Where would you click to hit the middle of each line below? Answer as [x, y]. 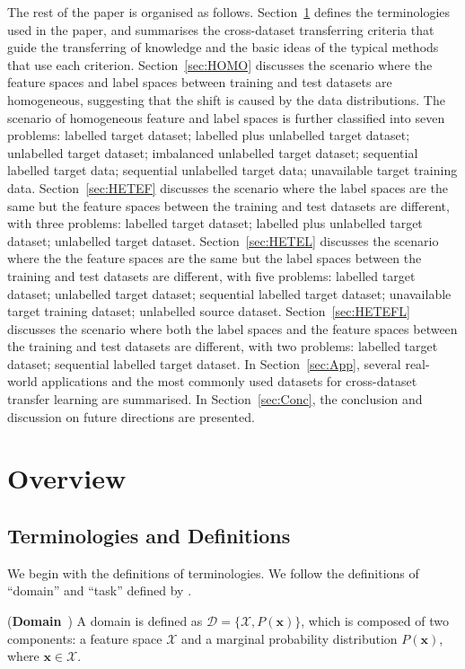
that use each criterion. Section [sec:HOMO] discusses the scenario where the [220, 64]
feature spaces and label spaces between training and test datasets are [200, 82]
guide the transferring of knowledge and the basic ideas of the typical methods [223, 47]
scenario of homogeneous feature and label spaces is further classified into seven [226, 117]
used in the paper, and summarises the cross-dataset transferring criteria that [221, 29]
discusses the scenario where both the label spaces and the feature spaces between [232, 328]
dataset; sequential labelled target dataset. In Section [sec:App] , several [204, 363]
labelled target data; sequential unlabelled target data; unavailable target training [232, 170]
